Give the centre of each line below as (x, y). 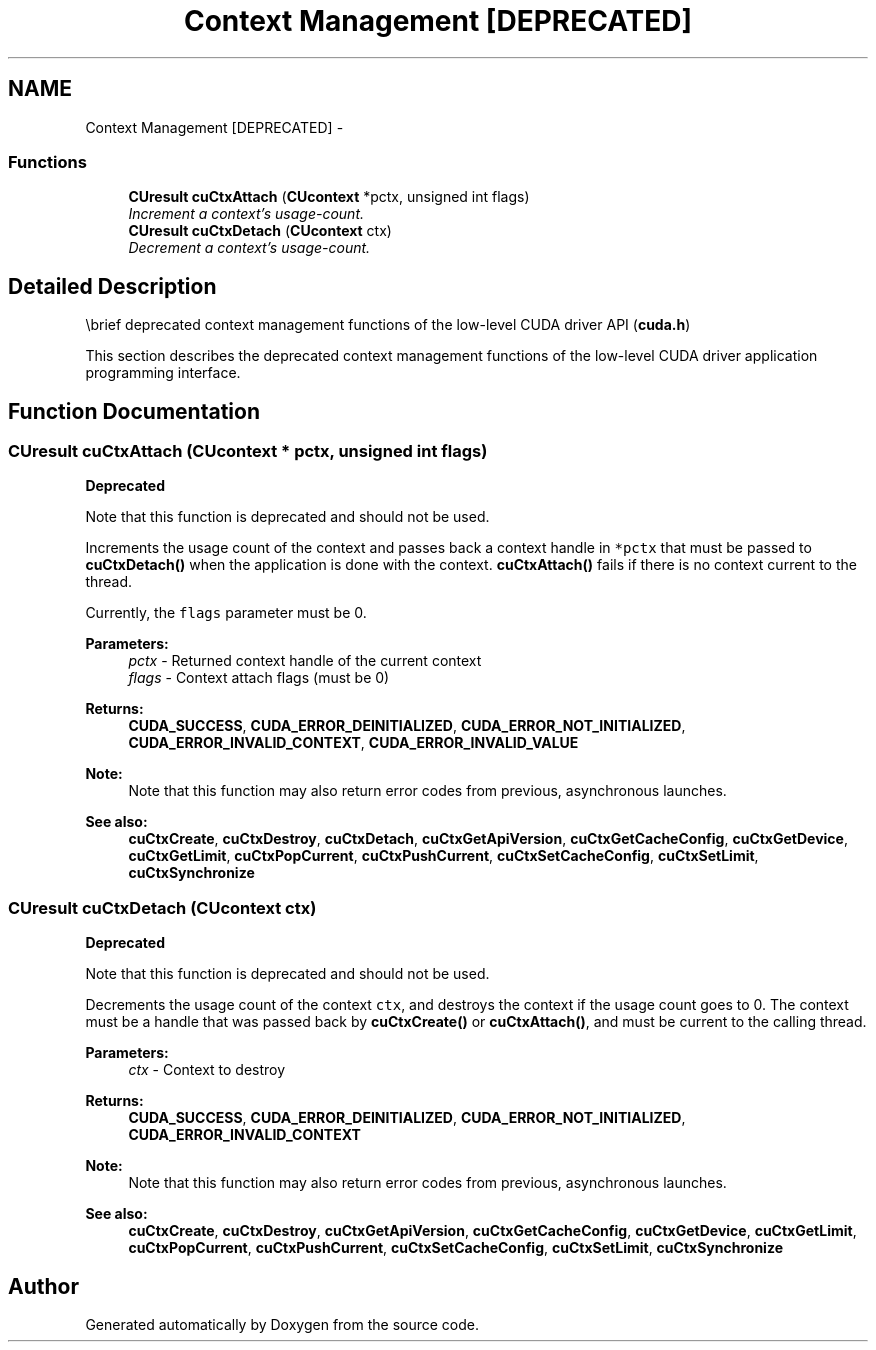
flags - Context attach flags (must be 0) (259, 678)
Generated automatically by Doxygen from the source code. (282, 1324)
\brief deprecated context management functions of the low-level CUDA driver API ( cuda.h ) (388, 325)
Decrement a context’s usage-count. (249, 248)
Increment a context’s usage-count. (246, 214)
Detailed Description (112, 286)
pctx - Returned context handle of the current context (305, 661)
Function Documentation (134, 411)
